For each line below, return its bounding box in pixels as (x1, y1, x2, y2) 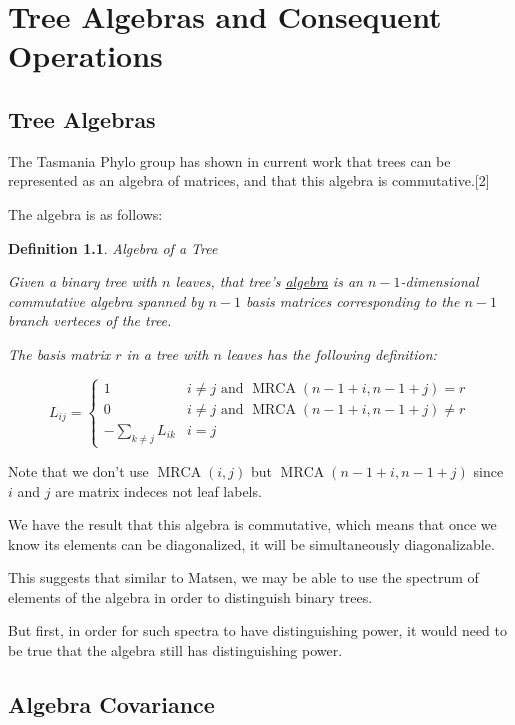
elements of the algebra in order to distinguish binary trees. (8, 586, 373, 607)
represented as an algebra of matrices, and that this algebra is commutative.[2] (8, 170, 490, 191)
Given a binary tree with (8, 271, 157, 292)
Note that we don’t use (8, 460, 149, 481)
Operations (8, 35, 163, 76)
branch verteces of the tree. (8, 310, 172, 331)
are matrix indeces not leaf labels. (55, 480, 262, 501)
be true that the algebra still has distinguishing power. (8, 640, 343, 661)
